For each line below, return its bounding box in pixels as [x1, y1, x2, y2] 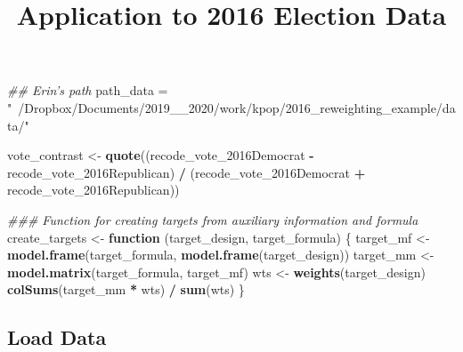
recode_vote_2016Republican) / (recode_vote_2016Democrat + [7, 163, 366, 181]
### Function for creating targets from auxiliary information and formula [7, 210, 418, 228]
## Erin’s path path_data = [7, 81, 168, 100]
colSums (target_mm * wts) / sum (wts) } [7, 280, 245, 299]
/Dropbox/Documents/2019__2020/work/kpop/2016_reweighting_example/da [18, 98, 456, 116]
